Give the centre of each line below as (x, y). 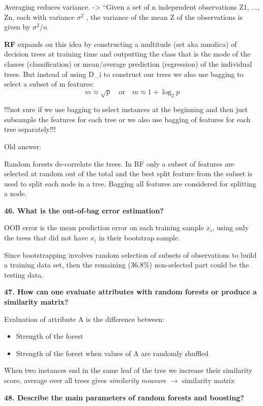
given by (17, 27)
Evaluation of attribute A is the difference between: (84, 319)
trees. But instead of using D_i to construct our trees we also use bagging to (124, 74)
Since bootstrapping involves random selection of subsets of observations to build (130, 254)
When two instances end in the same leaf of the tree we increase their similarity (128, 370)
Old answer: (23, 146)
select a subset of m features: (49, 84)
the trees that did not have (46, 238)
